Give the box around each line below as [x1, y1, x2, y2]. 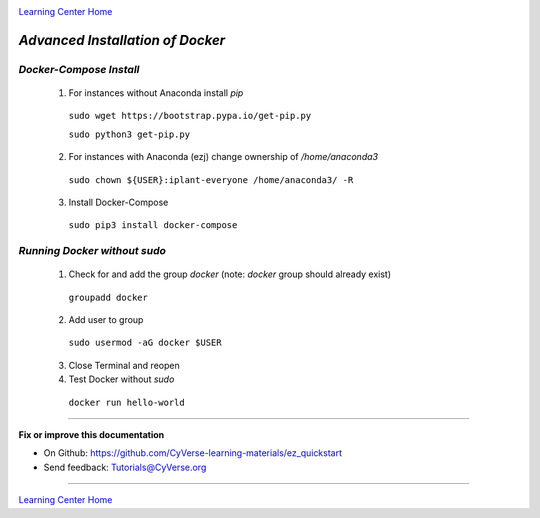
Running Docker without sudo [18, 244, 167, 258]
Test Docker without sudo [68, 373, 175, 385]
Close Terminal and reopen [68, 359, 180, 371]
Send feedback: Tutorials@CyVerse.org [43, 461, 207, 473]
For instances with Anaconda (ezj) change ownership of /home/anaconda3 [68, 151, 379, 163]
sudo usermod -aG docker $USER [68, 337, 222, 349]
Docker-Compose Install [18, 62, 140, 76]
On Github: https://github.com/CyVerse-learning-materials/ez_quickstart [43, 447, 343, 459]
